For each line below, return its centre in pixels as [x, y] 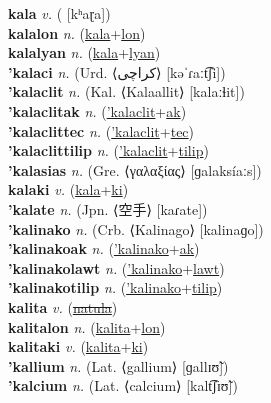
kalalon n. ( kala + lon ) [77, 32]
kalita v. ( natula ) [63, 306]
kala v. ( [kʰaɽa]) [59, 13]
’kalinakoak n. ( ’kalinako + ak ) [104, 248]
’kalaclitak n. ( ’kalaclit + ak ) [97, 110]
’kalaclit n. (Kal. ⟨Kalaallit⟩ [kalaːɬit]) [126, 91]
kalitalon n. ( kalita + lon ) [87, 326]
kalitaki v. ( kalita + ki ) [78, 346]
